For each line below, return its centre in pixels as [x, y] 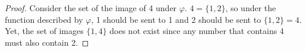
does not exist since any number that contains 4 [197, 31]
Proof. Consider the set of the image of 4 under [91, 8]
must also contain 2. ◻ [47, 42]
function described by [44, 19]
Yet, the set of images [44, 31]
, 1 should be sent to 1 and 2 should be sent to [176, 19]
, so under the [251, 8]
